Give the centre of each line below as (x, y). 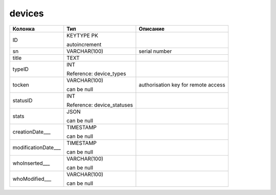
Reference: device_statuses (100, 105)
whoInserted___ (31, 163)
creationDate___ (32, 132)
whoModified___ (32, 179)
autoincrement (84, 45)
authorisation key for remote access (182, 84)
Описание (152, 29)
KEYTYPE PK (82, 35)
